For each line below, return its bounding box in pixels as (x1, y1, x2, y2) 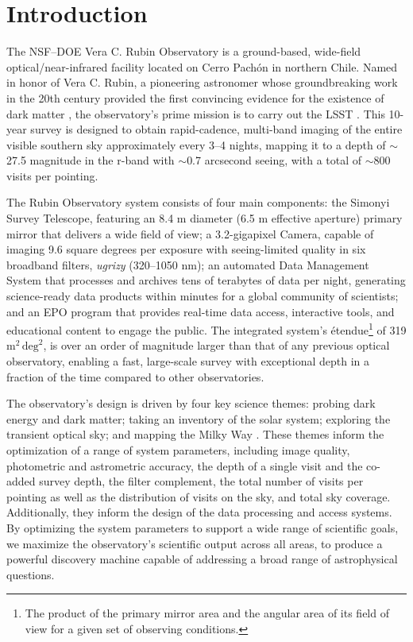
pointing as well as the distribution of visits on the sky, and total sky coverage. (6, 488, 391, 505)
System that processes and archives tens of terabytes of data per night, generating (6, 272, 406, 288)
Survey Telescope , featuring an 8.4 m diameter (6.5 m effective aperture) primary (6, 210, 403, 226)
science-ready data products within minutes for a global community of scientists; (6, 288, 399, 304)
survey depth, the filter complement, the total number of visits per (39, 473, 364, 489)
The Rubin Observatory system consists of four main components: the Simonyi (6, 194, 390, 211)
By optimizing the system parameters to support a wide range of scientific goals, (6, 520, 399, 536)
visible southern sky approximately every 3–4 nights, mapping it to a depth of (6, 136, 386, 153)
